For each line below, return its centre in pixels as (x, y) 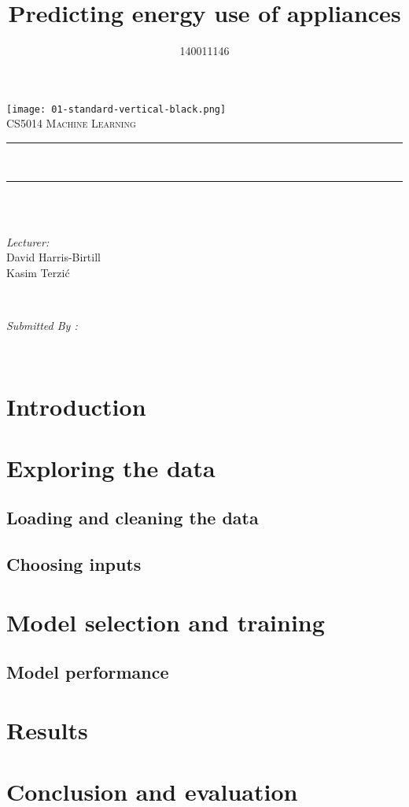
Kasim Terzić (38, 272)
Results (47, 729)
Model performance (88, 672)
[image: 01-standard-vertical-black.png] (116, 109)
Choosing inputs (74, 564)
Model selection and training (166, 622)
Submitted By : (42, 326)
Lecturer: (28, 241)
